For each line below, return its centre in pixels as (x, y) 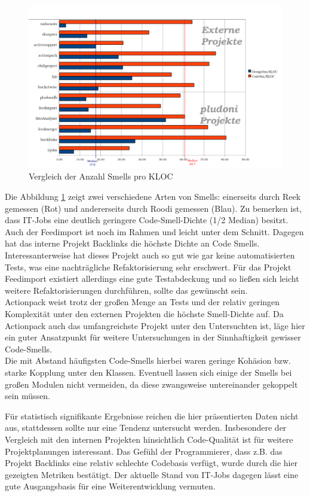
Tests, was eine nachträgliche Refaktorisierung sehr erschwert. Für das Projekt (148, 267)
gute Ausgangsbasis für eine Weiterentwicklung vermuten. (110, 486)
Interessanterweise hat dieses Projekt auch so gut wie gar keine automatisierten (150, 255)
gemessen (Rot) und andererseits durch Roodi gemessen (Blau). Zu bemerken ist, (154, 208)
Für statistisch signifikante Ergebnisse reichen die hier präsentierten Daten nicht (152, 416)
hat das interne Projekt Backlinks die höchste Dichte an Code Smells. (132, 243)
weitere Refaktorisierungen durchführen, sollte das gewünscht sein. (126, 290)
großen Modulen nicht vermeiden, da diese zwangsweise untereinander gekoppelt (151, 384)
